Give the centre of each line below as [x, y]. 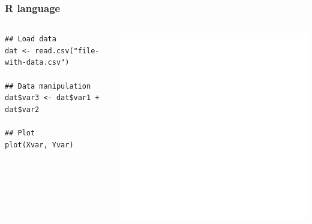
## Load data [31, 39]
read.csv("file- [67, 51]
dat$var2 [22, 109]
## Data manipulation [48, 86]
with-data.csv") [37, 63]
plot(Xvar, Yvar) [39, 145]
